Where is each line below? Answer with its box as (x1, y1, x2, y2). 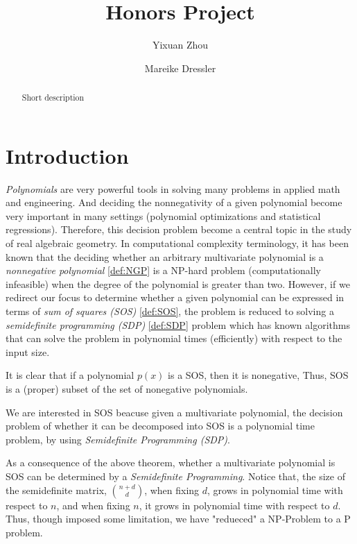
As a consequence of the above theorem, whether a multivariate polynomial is (6, 455, 336, 470)
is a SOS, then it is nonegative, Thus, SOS (168, 368, 349, 382)
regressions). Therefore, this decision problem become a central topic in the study (6, 222, 352, 237)
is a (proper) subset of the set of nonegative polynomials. (6, 382, 248, 396)
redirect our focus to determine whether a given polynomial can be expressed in (6, 290, 345, 305)
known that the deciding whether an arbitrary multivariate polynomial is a (6, 249, 324, 264)
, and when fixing (56, 498, 130, 512)
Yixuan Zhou (152, 37, 209, 52)
